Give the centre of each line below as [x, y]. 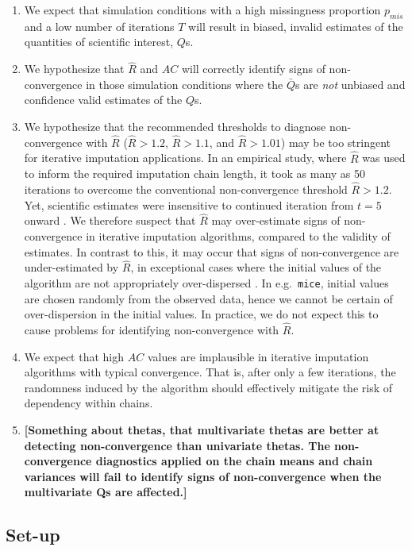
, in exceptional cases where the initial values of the [256, 267]
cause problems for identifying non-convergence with [152, 330]
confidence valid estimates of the [103, 100]
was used [384, 158]
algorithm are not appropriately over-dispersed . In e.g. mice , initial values [206, 283]
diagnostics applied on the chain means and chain [234, 461]
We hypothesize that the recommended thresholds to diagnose [175, 126]
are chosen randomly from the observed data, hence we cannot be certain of [208, 298]
